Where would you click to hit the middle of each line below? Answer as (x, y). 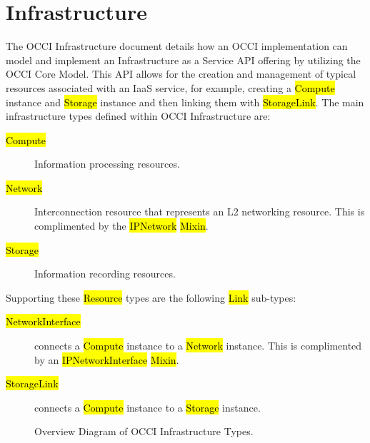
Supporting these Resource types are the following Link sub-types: (151, 297)
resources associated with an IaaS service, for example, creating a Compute (170, 87)
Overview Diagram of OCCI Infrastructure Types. (144, 431)
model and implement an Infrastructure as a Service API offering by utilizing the (183, 60)
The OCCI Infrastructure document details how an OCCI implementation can (177, 46)
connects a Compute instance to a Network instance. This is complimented (198, 346)
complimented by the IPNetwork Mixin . (121, 226)
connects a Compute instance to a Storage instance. (147, 407)
